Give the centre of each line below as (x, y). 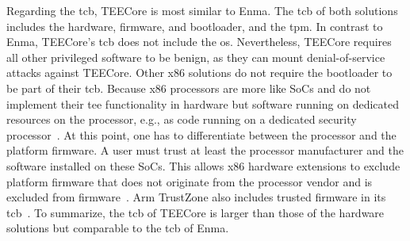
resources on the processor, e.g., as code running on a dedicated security (182, 119)
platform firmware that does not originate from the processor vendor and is (190, 181)
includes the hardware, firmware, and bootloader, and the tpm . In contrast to (195, 26)
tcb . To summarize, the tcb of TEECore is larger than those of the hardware (195, 212)
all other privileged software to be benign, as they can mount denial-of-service (196, 57)
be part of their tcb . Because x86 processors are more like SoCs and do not (189, 88)
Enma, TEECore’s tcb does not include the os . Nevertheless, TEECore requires (199, 42)
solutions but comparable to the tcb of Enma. (118, 228)
